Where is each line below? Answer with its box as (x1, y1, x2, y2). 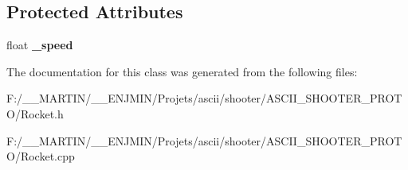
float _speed (6, 37, 73, 53)
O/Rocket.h (6, 105, 64, 122)
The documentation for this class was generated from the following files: (6, 63, 358, 79)
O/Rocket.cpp (6, 148, 75, 164)
